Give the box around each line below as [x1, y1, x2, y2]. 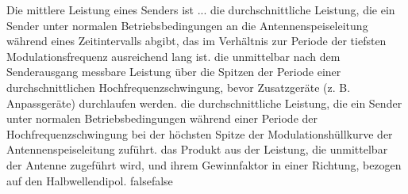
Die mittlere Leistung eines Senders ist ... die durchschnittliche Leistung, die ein [6, 2, 395, 17]
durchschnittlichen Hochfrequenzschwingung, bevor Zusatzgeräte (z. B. [6, 78, 351, 95]
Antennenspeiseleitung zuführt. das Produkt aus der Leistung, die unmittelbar [6, 141, 388, 158]
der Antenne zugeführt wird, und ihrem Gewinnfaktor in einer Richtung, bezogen [6, 156, 402, 173]
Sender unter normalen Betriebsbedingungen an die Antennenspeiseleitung [6, 17, 368, 33]
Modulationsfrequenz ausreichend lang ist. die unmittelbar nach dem [6, 48, 341, 64]
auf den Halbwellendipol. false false [6, 172, 173, 188]
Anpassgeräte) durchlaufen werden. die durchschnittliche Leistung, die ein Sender [6, 94, 402, 111]
